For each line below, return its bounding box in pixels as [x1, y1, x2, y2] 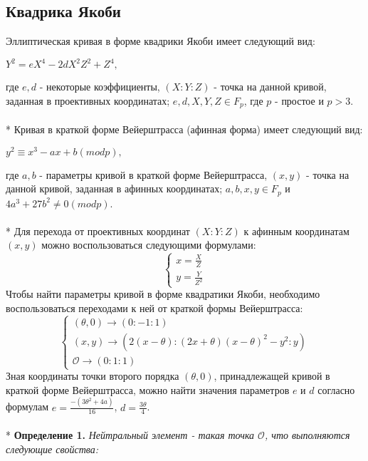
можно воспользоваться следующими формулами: [41, 237, 256, 252]
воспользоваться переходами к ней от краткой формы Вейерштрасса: [6, 300, 303, 315]
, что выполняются [264, 428, 350, 442]
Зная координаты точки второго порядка [6, 368, 179, 383]
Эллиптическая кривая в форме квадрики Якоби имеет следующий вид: [6, 33, 315, 48]
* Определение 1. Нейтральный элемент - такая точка [6, 428, 255, 442]
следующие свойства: [6, 441, 99, 456]
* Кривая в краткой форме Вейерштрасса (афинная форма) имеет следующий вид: [6, 121, 363, 136]
